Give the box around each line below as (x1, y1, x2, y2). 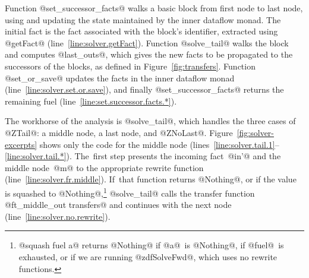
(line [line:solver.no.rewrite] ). (5, 210, 111, 222)
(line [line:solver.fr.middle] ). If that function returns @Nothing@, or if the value (5, 173, 297, 185)
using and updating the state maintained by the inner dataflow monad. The (5, 13, 281, 26)
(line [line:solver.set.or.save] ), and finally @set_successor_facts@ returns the (5, 83, 284, 96)
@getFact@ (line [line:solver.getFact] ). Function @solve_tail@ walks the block (5, 36, 289, 49)
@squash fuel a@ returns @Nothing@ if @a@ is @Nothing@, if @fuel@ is (18, 239, 284, 251)
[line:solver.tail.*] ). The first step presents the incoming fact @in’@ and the (5, 150, 281, 162)
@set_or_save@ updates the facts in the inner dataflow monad (5, 71, 235, 84)
